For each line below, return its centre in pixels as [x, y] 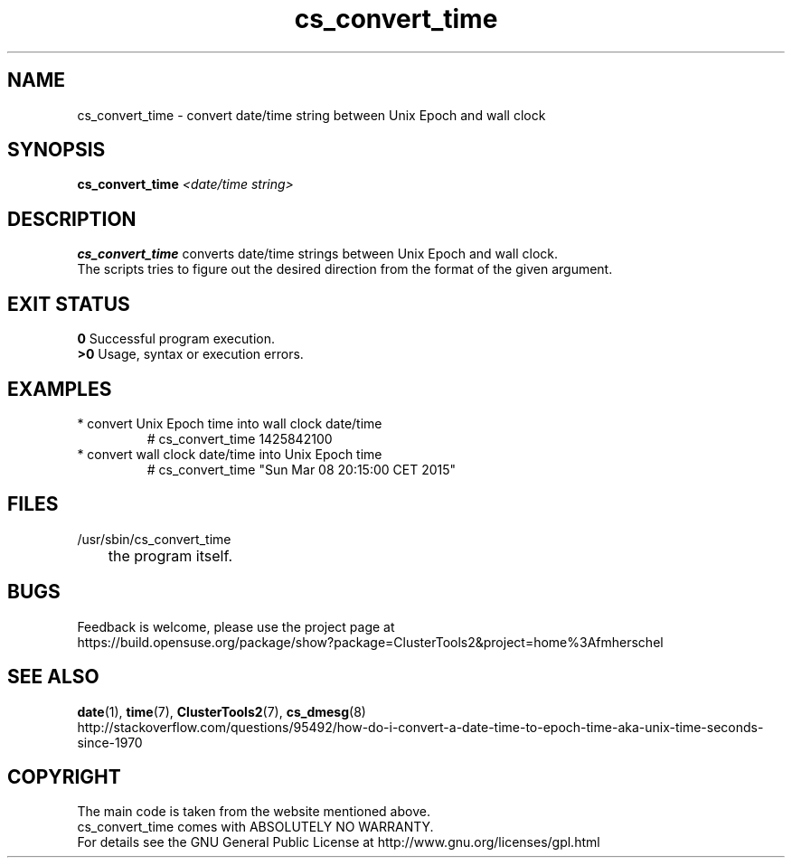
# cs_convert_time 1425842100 [240, 438]
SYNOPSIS [57, 150]
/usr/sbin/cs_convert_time [154, 539]
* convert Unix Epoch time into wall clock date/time [230, 423]
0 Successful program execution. [176, 339]
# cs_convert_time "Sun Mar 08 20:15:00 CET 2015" [302, 469]
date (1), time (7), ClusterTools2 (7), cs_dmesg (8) [222, 711]
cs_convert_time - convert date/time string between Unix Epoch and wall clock [311, 115]
